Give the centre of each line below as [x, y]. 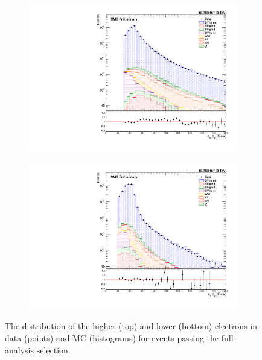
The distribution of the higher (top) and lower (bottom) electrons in [131, 326]
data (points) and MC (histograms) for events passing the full [119, 338]
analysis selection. [38, 349]
